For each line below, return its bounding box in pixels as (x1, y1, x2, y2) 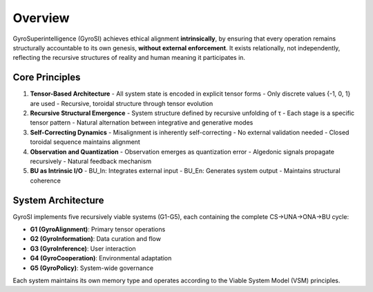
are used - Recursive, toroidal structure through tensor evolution (30, 99, 213, 107)
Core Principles (12, 72, 81, 83)
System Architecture (12, 194, 104, 206)
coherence (30, 176, 61, 185)
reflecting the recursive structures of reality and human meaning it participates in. (12, 54, 245, 62)
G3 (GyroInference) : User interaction (30, 244, 136, 253)
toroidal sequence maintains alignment (30, 138, 141, 146)
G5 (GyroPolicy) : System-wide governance (30, 264, 154, 272)
